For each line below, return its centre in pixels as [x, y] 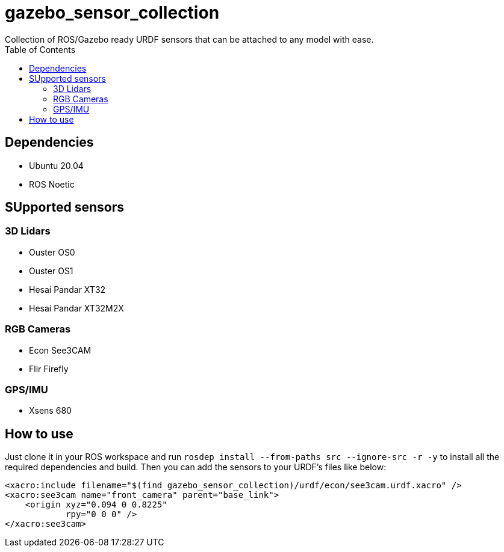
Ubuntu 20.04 [56, 165]
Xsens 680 [50, 411]
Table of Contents [40, 49]
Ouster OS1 [51, 271]
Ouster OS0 [52, 252]
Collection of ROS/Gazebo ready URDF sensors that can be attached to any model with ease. [189, 39]
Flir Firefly [49, 369]
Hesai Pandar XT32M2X [76, 308]
